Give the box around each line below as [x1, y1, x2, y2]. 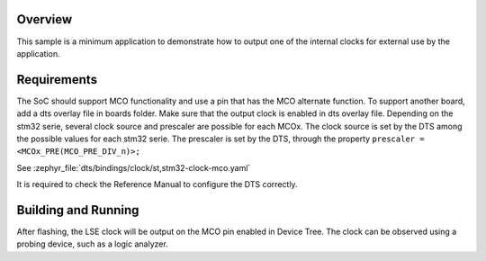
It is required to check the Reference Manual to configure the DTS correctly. [16, 179, 298, 190]
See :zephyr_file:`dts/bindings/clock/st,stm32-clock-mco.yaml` [16, 162, 251, 173]
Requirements [16, 72, 98, 87]
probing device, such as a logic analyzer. [16, 238, 168, 249]
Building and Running [16, 202, 139, 218]
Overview [16, 12, 73, 27]
